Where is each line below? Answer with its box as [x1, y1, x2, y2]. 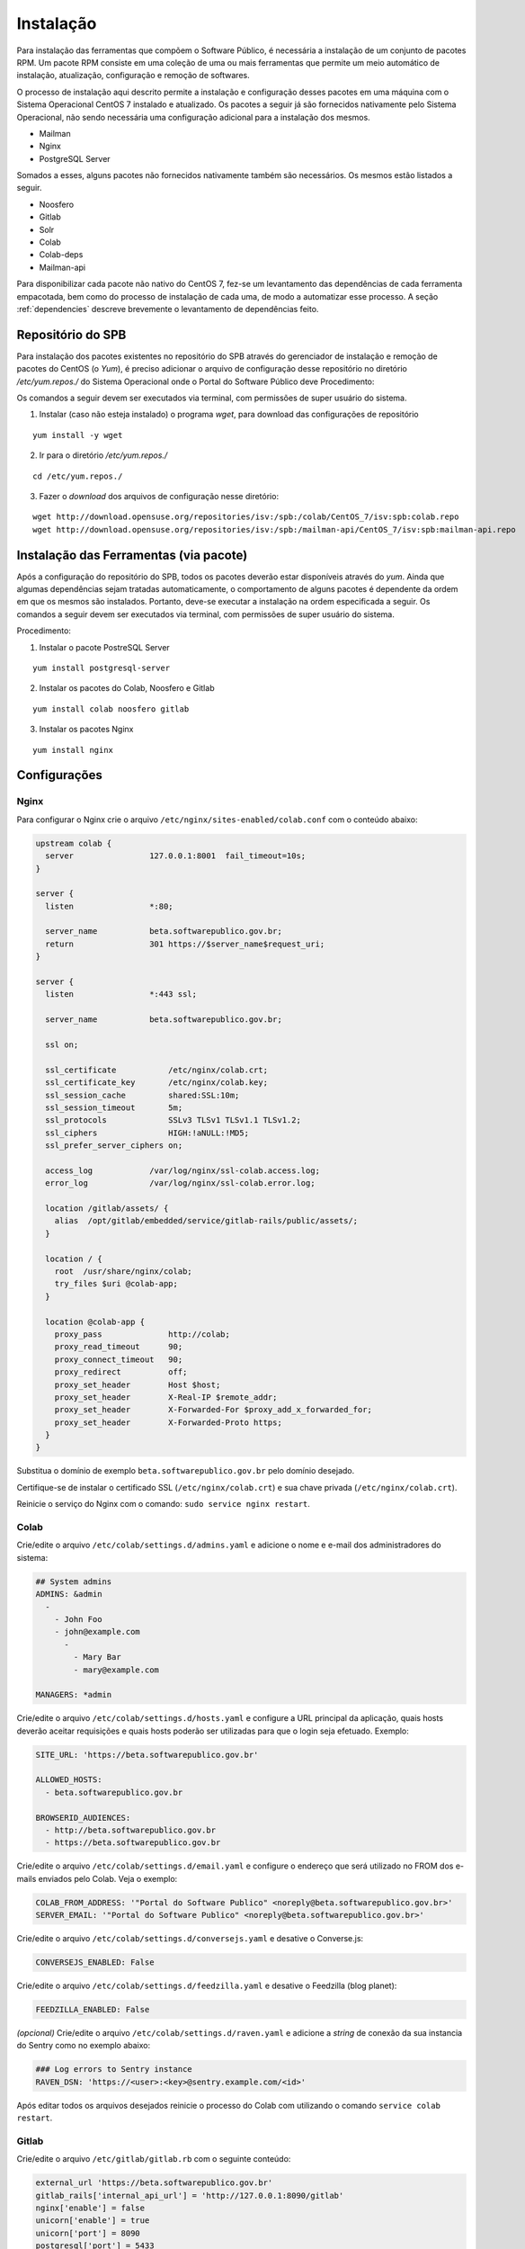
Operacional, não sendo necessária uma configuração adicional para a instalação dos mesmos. [16, 112, 370, 122]
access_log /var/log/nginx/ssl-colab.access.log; [45, 1165, 321, 1176]
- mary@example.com [73, 1664, 159, 1675]
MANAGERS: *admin [35, 1689, 112, 1700]
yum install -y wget [32, 430, 123, 440]
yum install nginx [32, 745, 114, 755]
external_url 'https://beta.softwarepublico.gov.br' [35, 2178, 273, 2188]
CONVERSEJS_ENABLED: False [35, 1958, 155, 1967]
